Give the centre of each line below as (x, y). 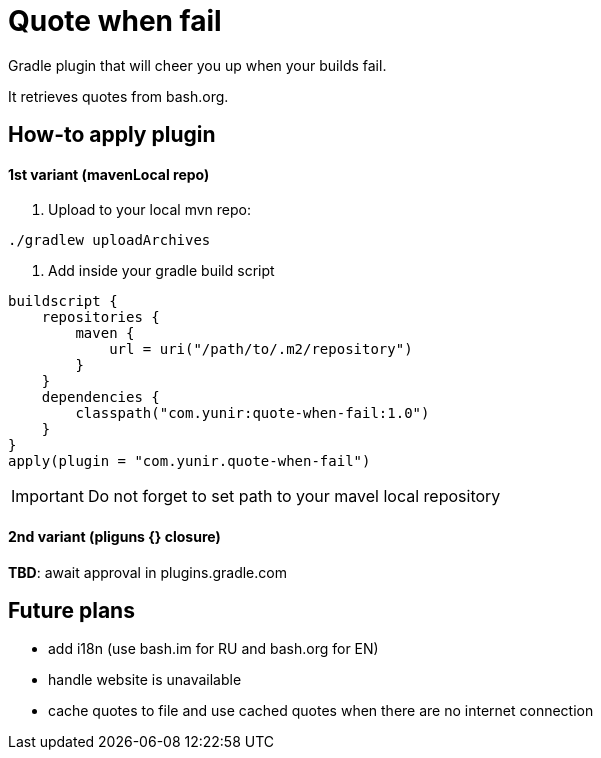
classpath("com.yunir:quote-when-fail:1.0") (252, 413)
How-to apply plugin (112, 135)
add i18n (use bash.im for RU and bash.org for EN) (213, 649)
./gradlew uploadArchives (109, 240)
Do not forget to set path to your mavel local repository (294, 496)
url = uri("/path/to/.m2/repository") (261, 349)
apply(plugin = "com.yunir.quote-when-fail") (189, 461)
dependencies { (100, 397)
